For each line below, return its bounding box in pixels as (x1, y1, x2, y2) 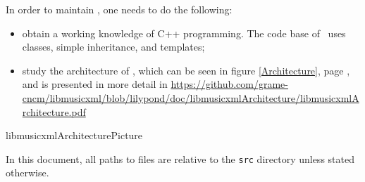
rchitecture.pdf (22, 104, 86, 119)
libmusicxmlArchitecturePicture (6, 128, 143, 143)
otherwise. (6, 165, 49, 180)
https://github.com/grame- (171, 77, 288, 91)
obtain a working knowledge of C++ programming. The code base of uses (22, 25, 346, 40)
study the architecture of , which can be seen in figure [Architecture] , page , (22, 63, 350, 77)
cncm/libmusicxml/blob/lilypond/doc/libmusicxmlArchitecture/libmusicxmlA (22, 90, 359, 105)
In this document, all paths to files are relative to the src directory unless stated (6, 151, 354, 166)
